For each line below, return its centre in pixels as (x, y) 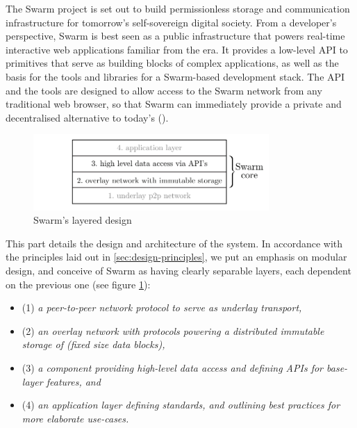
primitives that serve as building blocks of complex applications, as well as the (172, 63)
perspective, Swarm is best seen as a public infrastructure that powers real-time (175, 36)
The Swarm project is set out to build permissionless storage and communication (178, 8)
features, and (73, 381)
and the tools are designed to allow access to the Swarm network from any (164, 90)
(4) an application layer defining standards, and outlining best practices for (181, 405)
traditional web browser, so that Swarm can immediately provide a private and (174, 104)
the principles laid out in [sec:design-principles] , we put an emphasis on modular (176, 257)
